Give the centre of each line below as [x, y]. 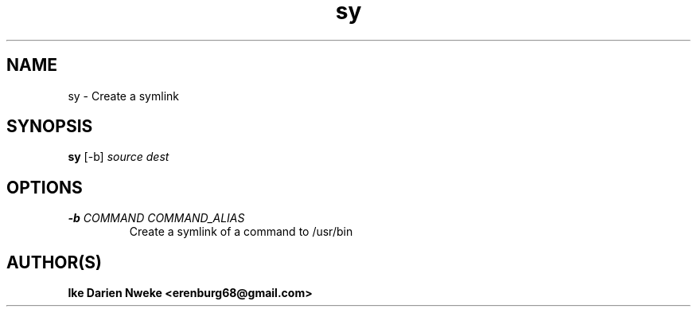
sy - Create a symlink [123, 96]
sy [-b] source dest [119, 157]
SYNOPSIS [50, 127]
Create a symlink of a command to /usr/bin [241, 232]
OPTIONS [45, 187]
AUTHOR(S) [54, 262]
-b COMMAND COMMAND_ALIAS [156, 218]
